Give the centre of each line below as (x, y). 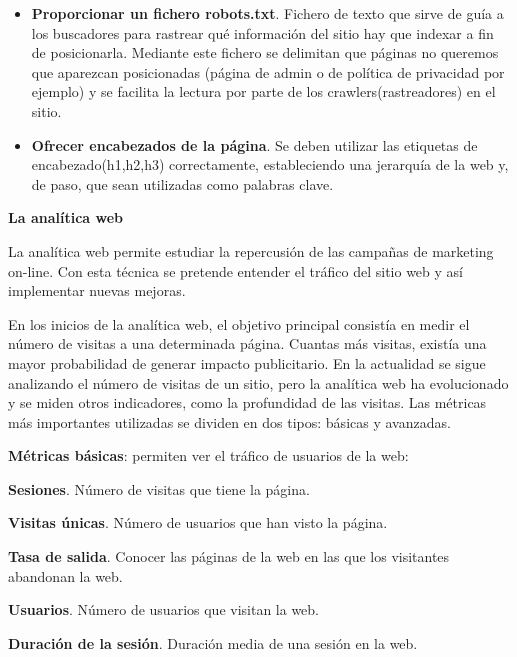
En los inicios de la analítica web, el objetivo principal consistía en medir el (239, 323)
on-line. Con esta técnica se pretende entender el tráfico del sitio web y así (235, 270)
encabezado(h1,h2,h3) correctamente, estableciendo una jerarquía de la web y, (270, 164)
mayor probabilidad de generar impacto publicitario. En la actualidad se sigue (247, 362)
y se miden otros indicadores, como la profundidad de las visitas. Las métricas (247, 402)
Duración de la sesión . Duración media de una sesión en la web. (213, 642)
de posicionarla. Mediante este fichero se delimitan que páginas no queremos (265, 52)
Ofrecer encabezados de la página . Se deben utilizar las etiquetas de (254, 144)
